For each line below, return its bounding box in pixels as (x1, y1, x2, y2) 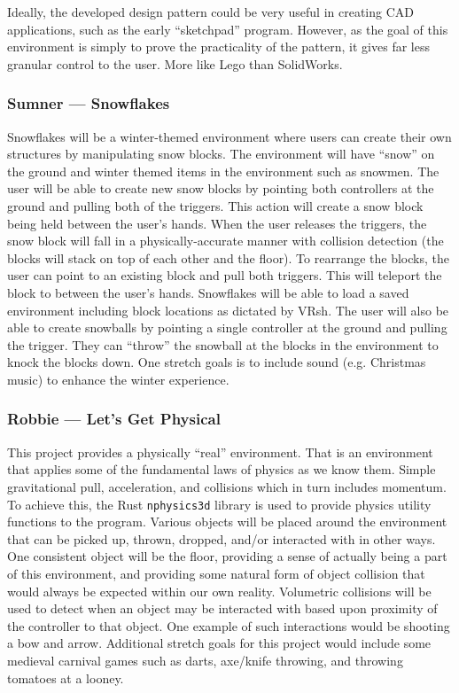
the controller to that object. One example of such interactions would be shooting (7, 616, 450, 635)
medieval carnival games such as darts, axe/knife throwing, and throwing (7, 650, 403, 669)
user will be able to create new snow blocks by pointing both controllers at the (7, 179, 434, 198)
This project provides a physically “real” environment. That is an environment (7, 442, 433, 461)
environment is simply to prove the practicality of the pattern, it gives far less (7, 37, 430, 56)
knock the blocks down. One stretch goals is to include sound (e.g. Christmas (7, 353, 426, 371)
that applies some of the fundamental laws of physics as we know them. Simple (7, 460, 436, 479)
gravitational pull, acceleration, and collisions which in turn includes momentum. (7, 477, 447, 495)
